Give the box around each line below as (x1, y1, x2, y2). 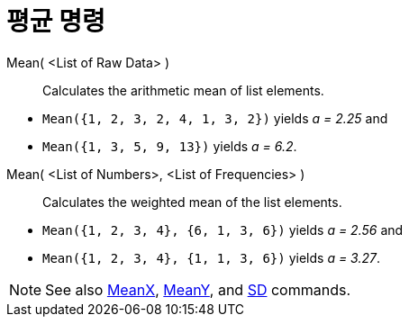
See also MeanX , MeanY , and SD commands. (45, 280, 351, 299)
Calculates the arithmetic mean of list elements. (42, 82, 324, 98)
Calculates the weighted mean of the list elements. (42, 193, 342, 210)
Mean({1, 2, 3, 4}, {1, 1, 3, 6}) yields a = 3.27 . (42, 249, 380, 265)
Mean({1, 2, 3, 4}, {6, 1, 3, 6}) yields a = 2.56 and (42, 221, 404, 238)
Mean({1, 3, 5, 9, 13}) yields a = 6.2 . (42, 138, 297, 154)
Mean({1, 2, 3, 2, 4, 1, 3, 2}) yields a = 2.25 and (42, 110, 388, 126)
